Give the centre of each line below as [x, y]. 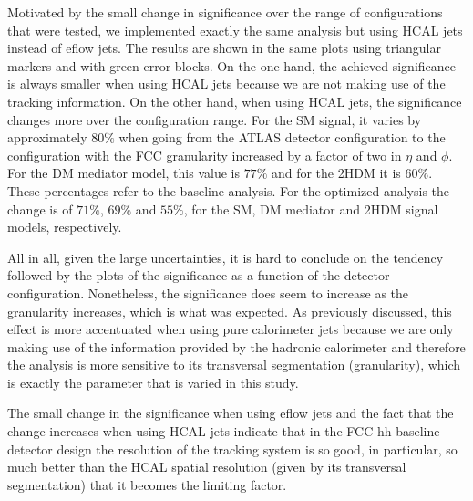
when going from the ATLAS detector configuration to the [282, 137]
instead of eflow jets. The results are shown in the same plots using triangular [224, 48]
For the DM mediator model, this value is [123, 173]
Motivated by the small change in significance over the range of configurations [225, 12]
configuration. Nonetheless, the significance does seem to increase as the [208, 292]
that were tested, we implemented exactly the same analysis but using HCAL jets [235, 30]
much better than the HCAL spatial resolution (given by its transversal [207, 467]
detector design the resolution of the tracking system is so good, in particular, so [232, 449]
